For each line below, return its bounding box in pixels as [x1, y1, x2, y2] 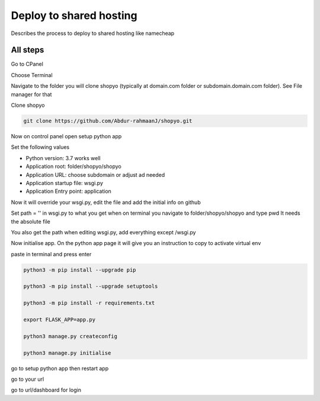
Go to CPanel [11, 61, 44, 68]
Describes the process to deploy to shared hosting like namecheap [11, 30, 175, 37]
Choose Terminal [11, 71, 53, 78]
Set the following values [11, 144, 70, 151]
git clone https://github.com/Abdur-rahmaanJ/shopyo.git [23, 117, 193, 124]
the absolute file [11, 218, 50, 225]
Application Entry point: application [25, 187, 112, 195]
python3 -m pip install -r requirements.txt [23, 300, 155, 307]
